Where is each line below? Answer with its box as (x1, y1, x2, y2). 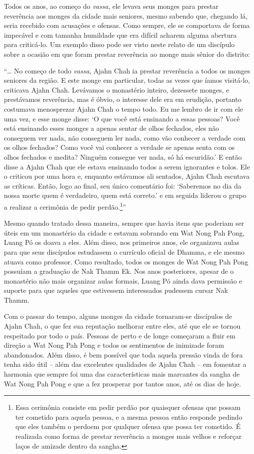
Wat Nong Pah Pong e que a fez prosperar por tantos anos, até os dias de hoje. (4, 378, 241, 388)
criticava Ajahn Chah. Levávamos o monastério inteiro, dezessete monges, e (4, 84, 230, 95)
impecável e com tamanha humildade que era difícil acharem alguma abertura (4, 29, 237, 40)
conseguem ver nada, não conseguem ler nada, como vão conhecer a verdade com (4, 132, 246, 143)
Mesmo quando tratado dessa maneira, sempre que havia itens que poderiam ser (4, 218, 244, 228)
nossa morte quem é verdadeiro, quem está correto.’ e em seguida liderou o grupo (4, 190, 246, 200)
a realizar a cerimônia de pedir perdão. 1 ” (4, 200, 126, 212)
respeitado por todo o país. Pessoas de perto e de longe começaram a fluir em (4, 330, 235, 340)
